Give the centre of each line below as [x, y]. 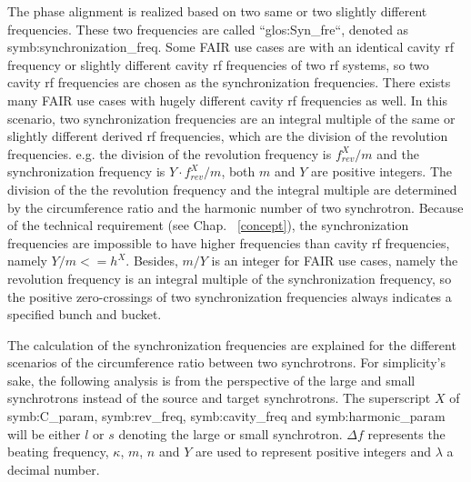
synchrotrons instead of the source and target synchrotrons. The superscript [219, 398]
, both [238, 171]
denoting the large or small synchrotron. [230, 433]
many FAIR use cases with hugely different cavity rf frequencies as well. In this [227, 100]
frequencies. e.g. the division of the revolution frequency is [170, 153]
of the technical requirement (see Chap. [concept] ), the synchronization [208, 225]
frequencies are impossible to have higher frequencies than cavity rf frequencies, [229, 242]
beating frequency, [58, 452]
